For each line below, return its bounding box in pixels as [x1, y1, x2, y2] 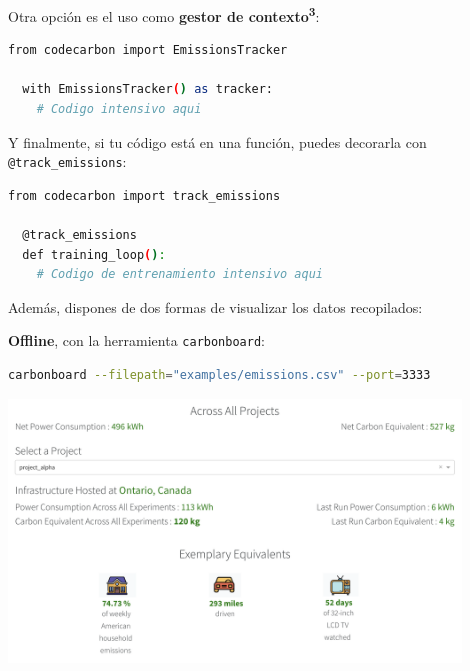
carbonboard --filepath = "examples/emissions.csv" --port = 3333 [8, 368, 431, 383]
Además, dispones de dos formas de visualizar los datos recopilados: [8, 296, 423, 317]
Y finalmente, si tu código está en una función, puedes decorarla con [8, 131, 427, 152]
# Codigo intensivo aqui [36, 102, 202, 117]
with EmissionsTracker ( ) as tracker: [22, 82, 273, 97]
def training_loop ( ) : [22, 247, 166, 262]
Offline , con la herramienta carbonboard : [8, 330, 265, 351]
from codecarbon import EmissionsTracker [8, 43, 288, 58]
